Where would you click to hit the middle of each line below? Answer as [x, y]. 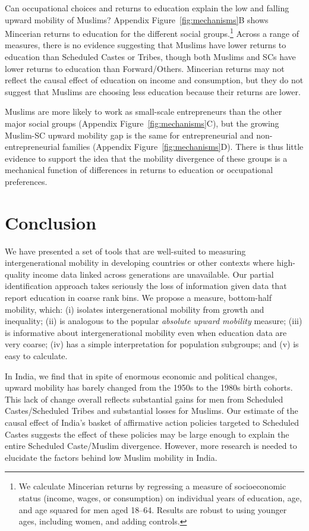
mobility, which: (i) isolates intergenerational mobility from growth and [135, 309]
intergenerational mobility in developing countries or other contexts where [140, 263]
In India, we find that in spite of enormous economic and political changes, [141, 376]
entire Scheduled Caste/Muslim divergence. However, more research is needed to [151, 446]
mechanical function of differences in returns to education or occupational [139, 170]
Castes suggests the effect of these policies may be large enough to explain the [147, 434]
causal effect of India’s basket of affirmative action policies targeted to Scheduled [152, 422]
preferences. [26, 181]
